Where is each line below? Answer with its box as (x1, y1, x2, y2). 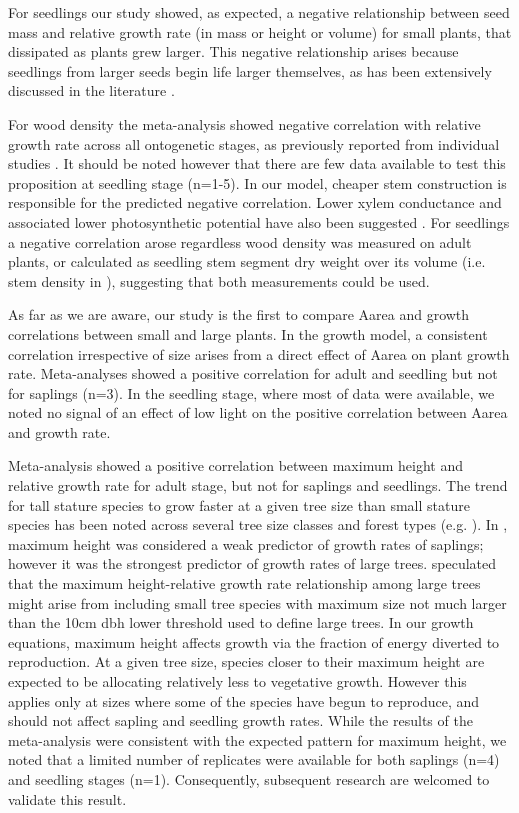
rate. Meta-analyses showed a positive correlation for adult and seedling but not (8, 363, 498, 384)
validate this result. (8, 788, 127, 809)
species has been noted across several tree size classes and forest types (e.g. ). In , (8, 514, 508, 535)
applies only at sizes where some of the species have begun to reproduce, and (8, 690, 480, 711)
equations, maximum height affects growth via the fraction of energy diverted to (8, 631, 500, 652)
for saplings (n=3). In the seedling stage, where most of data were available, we (8, 382, 495, 403)
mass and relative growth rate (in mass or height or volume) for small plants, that (8, 21, 512, 42)
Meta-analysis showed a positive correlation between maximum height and (8, 455, 463, 476)
